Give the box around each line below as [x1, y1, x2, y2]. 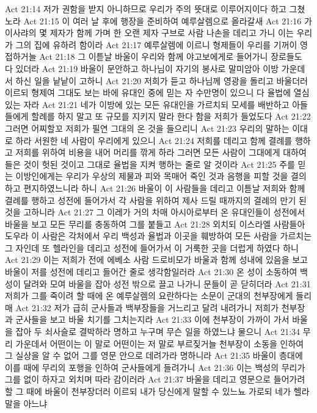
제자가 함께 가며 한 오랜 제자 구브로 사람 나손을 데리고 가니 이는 [49, 26, 294, 39]
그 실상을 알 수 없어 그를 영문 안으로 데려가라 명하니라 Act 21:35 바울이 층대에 [5, 349, 303, 362]
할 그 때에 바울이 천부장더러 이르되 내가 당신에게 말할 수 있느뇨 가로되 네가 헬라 [5, 385, 310, 397]
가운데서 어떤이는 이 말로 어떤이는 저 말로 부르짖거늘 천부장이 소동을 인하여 [15, 337, 304, 350]
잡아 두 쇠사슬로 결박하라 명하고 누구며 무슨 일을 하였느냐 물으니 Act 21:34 [15, 325, 301, 338]
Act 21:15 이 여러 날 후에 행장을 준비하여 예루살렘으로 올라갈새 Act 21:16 [23, 14, 302, 27]
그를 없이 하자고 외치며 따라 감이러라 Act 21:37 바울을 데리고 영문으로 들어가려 [5, 373, 305, 386]
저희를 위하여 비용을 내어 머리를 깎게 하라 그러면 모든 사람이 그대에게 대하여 [15, 146, 307, 159]
